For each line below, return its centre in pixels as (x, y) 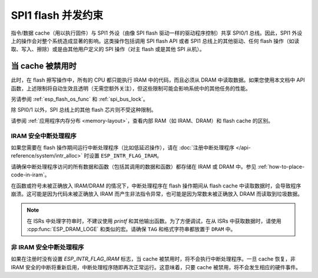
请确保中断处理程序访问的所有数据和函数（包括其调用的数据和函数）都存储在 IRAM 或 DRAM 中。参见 (134, 166)
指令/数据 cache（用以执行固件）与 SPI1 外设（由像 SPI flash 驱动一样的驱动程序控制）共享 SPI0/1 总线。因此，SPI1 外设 (157, 33)
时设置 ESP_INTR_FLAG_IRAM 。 (123, 156)
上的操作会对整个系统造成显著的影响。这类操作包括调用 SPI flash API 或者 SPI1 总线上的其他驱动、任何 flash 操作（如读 (155, 41)
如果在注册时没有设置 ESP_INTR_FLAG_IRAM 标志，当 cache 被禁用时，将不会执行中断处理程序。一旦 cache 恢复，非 (153, 259)
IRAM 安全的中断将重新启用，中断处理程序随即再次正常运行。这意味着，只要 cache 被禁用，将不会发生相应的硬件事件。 (156, 267)
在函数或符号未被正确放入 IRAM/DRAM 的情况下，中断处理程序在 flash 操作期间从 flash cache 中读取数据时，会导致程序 (156, 186)
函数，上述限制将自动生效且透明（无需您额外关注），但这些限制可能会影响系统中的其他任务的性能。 (131, 88)
